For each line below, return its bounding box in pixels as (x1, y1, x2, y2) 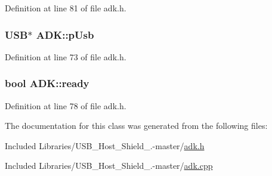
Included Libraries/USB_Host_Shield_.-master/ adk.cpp (5, 159, 213, 172)
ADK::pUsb (36, 27, 94, 42)
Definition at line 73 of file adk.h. (5, 50, 126, 63)
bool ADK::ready (5, 76, 89, 91)
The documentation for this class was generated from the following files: (5, 119, 268, 132)
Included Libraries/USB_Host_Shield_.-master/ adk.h (5, 139, 205, 152)
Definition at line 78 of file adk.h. (5, 99, 126, 112)
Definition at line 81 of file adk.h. (5, 2, 126, 14)
